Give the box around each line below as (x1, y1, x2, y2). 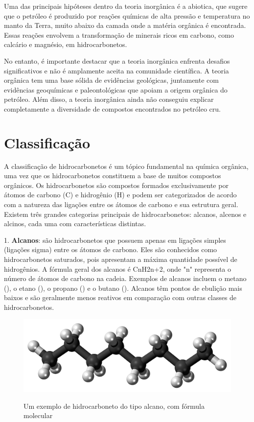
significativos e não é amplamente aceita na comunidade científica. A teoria (4, 65, 229, 75)
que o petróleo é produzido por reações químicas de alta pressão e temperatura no (4, 10, 250, 21)
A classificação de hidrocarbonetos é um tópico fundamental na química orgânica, (4, 161, 249, 171)
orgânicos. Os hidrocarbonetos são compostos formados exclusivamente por (4, 180, 229, 190)
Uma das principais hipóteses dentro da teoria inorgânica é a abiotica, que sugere (4, 1, 248, 11)
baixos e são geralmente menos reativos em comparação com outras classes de (4, 292, 237, 303)
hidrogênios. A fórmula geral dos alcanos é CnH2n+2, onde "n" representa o (4, 263, 231, 274)
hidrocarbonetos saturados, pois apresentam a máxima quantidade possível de (4, 254, 237, 264)
